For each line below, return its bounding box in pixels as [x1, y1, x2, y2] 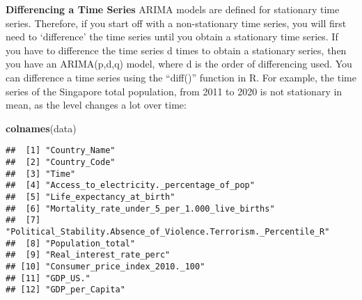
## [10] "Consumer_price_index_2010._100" [6, 261, 205, 271]
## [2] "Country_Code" [6, 157, 116, 167]
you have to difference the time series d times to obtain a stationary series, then [6, 42, 347, 57]
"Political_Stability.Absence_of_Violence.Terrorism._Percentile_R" [6, 226, 330, 237]
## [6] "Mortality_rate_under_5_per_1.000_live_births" [6, 203, 275, 214]
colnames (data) [6, 120, 77, 135]
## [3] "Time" [6, 168, 76, 179]
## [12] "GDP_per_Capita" [6, 285, 125, 295]
